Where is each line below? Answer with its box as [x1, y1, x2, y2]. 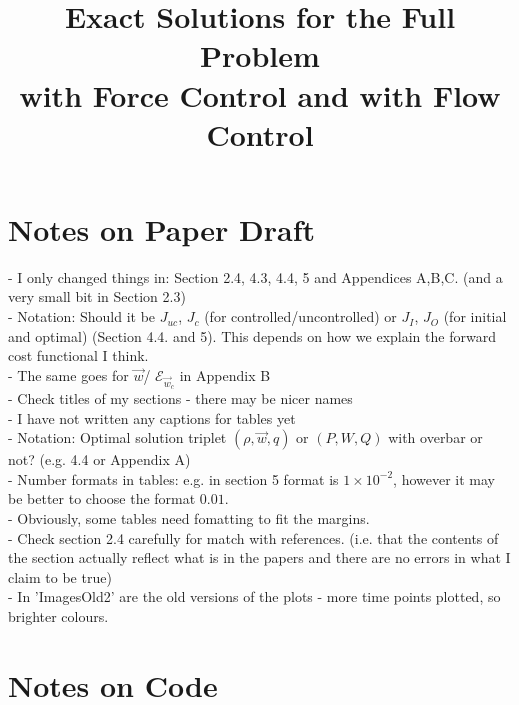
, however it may [393, 468, 496, 489]
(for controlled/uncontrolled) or [204, 306, 397, 327]
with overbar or [388, 427, 483, 448]
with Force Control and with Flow [19, 74, 501, 115]
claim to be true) [8, 566, 112, 587]
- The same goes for [8, 364, 129, 385]
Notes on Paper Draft [8, 208, 315, 249]
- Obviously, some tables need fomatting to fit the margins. [8, 507, 370, 528]
